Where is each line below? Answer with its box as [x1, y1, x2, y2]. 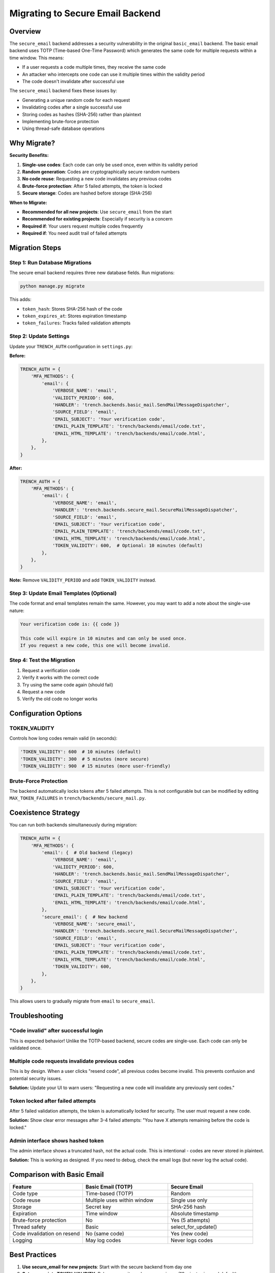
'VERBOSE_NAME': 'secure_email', [52, 921, 136, 927]
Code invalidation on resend [12, 1230, 80, 1237]
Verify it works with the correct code [22, 675, 99, 681]
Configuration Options [9, 709, 82, 718]
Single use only [171, 1197, 208, 1204]
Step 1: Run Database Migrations [9, 259, 92, 266]
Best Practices [9, 1250, 57, 1259]
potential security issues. [9, 1075, 62, 1082]
